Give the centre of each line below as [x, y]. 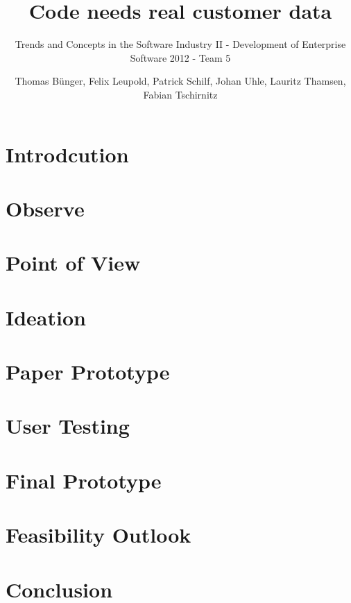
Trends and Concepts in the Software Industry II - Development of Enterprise [180, 44]
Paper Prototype [88, 371]
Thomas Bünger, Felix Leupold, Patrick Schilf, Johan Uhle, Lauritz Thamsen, [180, 81]
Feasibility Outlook [99, 535]
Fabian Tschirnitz [180, 94]
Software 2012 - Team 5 [180, 57]
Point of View [73, 263]
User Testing [68, 426]
